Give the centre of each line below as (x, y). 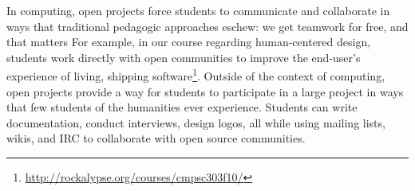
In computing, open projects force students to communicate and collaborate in (198, 10)
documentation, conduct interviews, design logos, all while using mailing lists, (196, 122)
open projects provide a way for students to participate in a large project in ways (205, 91)
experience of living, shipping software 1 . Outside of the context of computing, (196, 75)
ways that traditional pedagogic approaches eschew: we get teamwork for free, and (207, 26)
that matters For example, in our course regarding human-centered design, (189, 42)
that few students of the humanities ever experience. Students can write (182, 107)
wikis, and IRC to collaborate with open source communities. (156, 138)
